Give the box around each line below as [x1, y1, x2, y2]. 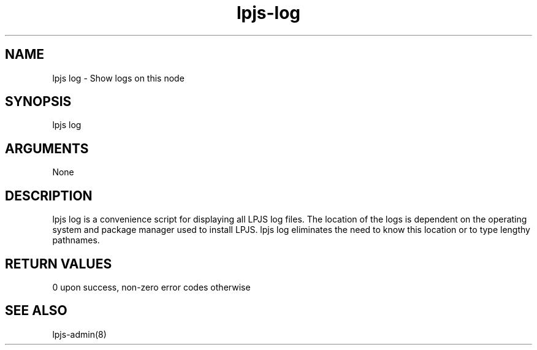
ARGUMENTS [5, 140, 89, 156]
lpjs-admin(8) [52, 329, 107, 340]
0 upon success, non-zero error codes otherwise [52, 281, 251, 292]
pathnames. [52, 235, 100, 246]
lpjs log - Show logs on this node [52, 72, 185, 83]
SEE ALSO [5, 303, 67, 319]
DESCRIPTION [5, 188, 93, 204]
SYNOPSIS [5, 94, 72, 110]
